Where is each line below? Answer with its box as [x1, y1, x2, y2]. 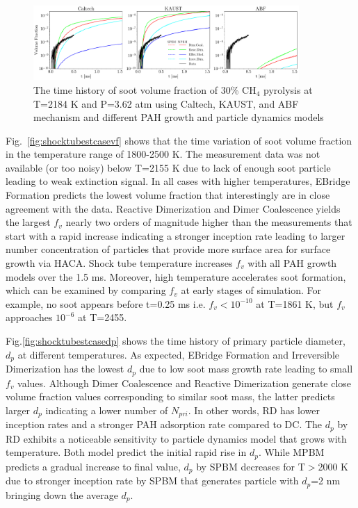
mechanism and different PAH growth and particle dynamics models [33, 110, 324, 124]
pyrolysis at [263, 82, 313, 97]
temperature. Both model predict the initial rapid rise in [6, 445, 247, 459]
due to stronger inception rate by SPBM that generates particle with [6, 473, 299, 488]
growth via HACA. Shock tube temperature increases [6, 256, 233, 270]
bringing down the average [6, 487, 118, 502]
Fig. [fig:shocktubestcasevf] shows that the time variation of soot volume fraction [6, 133, 352, 147]
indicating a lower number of [45, 402, 168, 417]
